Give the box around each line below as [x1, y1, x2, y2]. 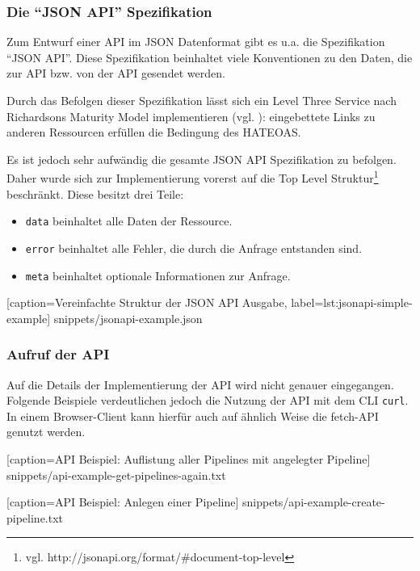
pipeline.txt [6, 509, 64, 526]
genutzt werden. [6, 423, 86, 440]
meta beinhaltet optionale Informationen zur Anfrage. [25, 267, 291, 283]
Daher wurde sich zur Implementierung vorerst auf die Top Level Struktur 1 [6, 167, 379, 187]
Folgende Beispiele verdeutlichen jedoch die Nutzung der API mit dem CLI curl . [6, 392, 409, 409]
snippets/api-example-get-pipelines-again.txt [6, 466, 226, 483]
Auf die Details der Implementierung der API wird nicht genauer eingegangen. [6, 376, 394, 393]
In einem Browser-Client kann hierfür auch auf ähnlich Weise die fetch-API [6, 407, 379, 424]
